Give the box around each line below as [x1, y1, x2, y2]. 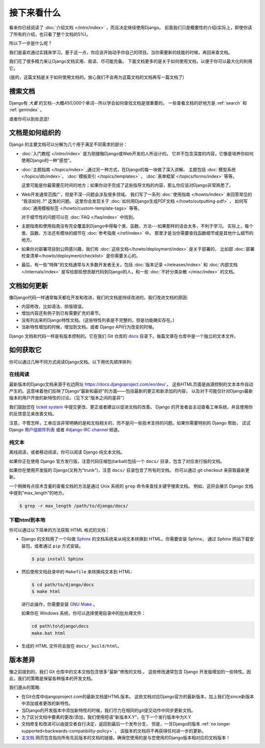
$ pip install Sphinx [31, 556, 84, 561]
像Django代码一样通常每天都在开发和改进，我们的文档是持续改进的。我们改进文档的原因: [9, 294, 188, 300]
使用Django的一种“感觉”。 [21, 158, 74, 163]
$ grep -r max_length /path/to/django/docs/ [19, 503, 129, 509]
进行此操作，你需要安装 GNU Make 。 [21, 601, 98, 607]
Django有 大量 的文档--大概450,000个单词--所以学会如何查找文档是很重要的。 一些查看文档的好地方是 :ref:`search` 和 [9, 100, 247, 106]
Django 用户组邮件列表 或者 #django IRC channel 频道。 [9, 427, 122, 432]
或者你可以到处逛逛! [9, 116, 50, 122]
